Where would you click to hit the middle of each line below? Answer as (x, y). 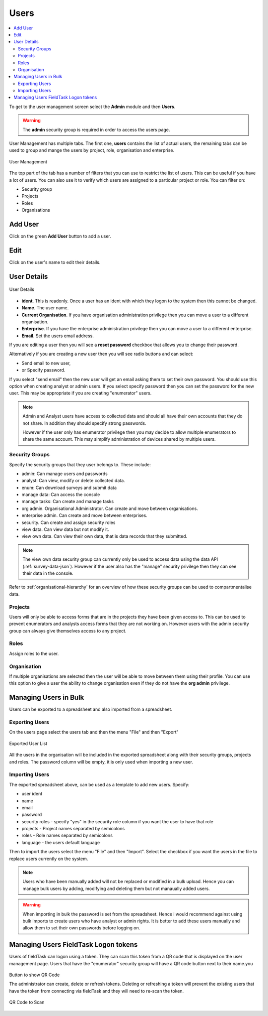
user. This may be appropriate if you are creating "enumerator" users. (80, 393)
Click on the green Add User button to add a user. (60, 236)
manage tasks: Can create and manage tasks (68, 502)
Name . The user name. (45, 308)
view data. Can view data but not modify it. (65, 529)
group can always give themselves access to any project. (68, 631)
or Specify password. (43, 370)
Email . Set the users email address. (58, 336)
